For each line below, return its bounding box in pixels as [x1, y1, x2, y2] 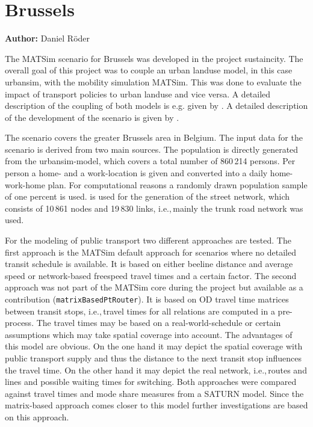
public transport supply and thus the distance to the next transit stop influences [5, 352, 302, 364]
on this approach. [5, 411, 69, 423]
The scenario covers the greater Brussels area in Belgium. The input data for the [5, 131, 303, 144]
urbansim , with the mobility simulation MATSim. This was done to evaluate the [5, 75, 302, 88]
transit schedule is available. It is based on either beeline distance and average [5, 257, 293, 270]
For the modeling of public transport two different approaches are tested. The [5, 234, 291, 247]
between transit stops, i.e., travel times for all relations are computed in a [5, 304, 275, 317]
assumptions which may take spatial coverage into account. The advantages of [5, 328, 293, 340]
